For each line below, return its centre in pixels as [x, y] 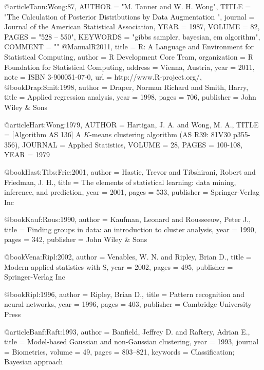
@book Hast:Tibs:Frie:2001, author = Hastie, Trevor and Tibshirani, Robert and [130, 171]
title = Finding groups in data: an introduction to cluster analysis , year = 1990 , [130, 229]
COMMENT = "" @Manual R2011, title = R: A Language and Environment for [129, 47]
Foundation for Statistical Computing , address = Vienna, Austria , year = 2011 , [129, 67]
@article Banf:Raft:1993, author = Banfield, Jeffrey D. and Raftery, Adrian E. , [127, 331]
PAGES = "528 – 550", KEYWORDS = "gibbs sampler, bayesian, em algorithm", [132, 36]
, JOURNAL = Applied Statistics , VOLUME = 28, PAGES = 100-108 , [130, 144]
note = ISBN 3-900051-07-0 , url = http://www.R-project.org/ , [103, 77]
